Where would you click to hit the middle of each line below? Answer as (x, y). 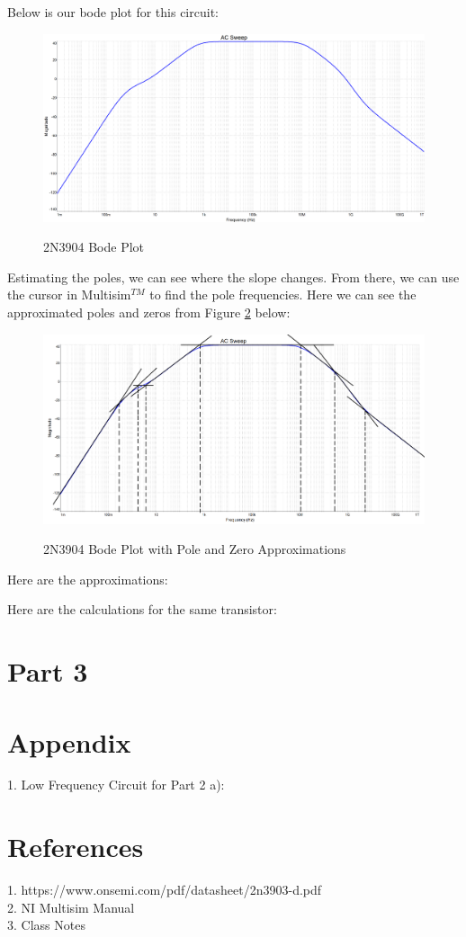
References (76, 847)
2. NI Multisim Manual (71, 907)
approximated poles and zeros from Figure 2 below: (149, 312)
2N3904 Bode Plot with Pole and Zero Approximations (195, 549)
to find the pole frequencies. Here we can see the (283, 294)
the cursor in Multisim (69, 294)
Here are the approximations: (88, 579)
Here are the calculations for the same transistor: (142, 609)
